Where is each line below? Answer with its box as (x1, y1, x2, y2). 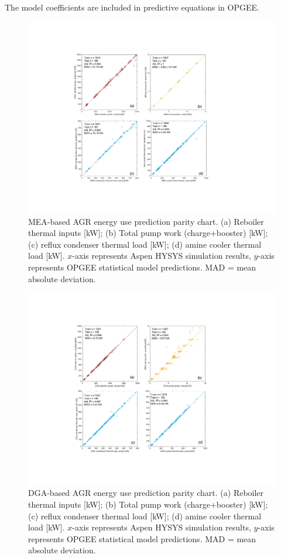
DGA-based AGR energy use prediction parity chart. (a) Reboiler (28, 487, 264, 499)
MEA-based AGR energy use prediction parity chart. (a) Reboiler (28, 215, 264, 227)
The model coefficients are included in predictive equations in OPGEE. (5, 1, 259, 13)
